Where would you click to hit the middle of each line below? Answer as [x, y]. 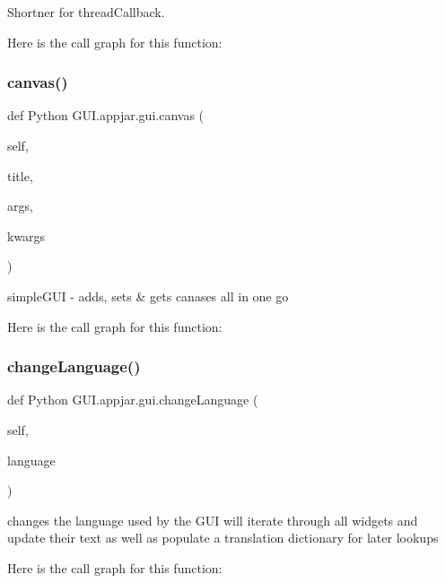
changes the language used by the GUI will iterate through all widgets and [213, 520]
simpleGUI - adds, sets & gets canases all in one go [148, 296]
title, [20, 175]
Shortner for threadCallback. [86, 12]
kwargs [26, 235]
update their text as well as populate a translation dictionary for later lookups [223, 538]
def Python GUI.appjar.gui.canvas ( [106, 115]
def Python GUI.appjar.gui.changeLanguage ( [133, 400]
